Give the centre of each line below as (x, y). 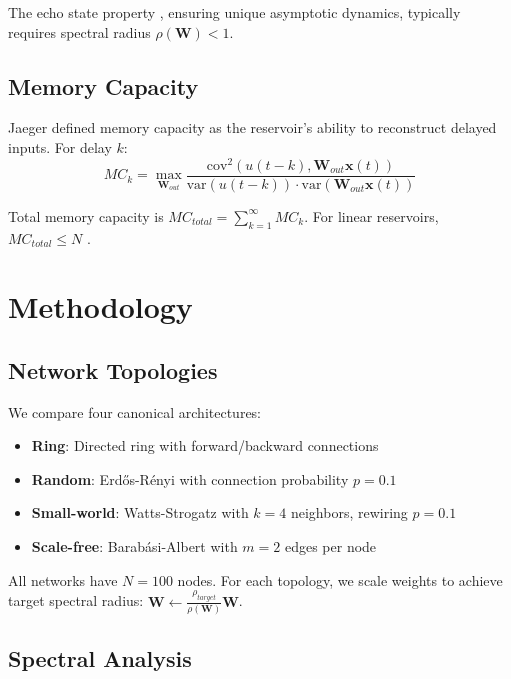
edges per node (330, 546)
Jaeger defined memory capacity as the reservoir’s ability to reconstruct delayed (252, 127)
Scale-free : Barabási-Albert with (134, 546)
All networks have (63, 579)
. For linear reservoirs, (371, 215)
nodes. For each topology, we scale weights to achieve (340, 579)
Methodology (100, 306)
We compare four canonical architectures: (135, 411)
